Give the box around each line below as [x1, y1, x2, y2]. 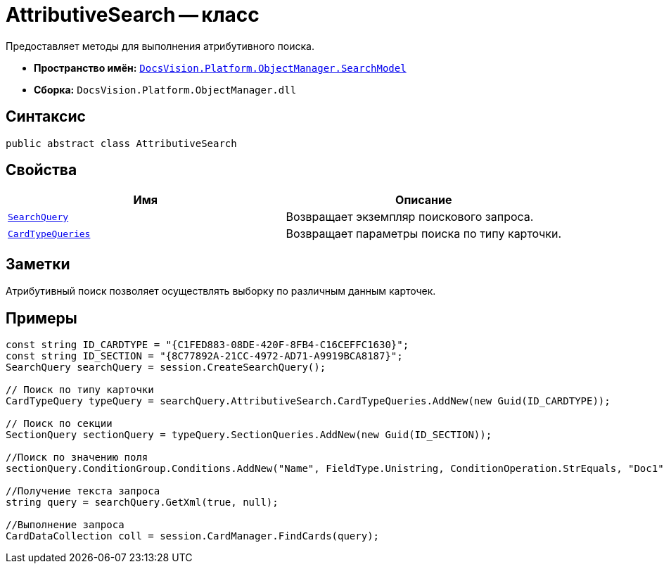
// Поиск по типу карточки [6, 384, 154, 396]
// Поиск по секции [6, 418, 113, 430]
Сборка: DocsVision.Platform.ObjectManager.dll [34, 83, 297, 96]
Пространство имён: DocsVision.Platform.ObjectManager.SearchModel [34, 61, 407, 74]
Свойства [6, 161, 77, 179]
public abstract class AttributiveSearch [6, 137, 237, 149]
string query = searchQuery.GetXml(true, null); [6, 497, 279, 509]
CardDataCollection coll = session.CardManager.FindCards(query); [6, 530, 380, 542]
